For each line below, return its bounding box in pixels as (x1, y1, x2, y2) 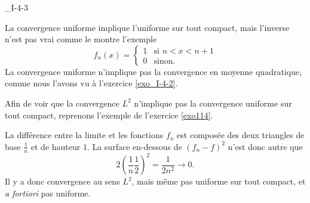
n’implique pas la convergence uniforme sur (134, 96, 292, 109)
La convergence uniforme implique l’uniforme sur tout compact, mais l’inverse (5, 21, 290, 33)
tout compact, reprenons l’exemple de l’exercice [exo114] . (5, 108, 213, 121)
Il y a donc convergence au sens (5, 175, 120, 188)
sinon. (154, 57, 176, 65)
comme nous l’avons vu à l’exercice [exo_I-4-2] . (5, 77, 178, 89)
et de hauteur (30, 140, 81, 152)
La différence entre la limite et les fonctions (5, 129, 164, 141)
